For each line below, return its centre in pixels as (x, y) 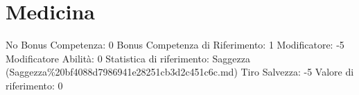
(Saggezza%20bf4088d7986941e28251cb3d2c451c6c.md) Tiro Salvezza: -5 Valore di (180, 72)
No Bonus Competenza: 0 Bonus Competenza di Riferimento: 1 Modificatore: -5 (175, 45)
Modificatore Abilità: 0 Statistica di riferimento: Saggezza (128, 58)
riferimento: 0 (34, 85)
